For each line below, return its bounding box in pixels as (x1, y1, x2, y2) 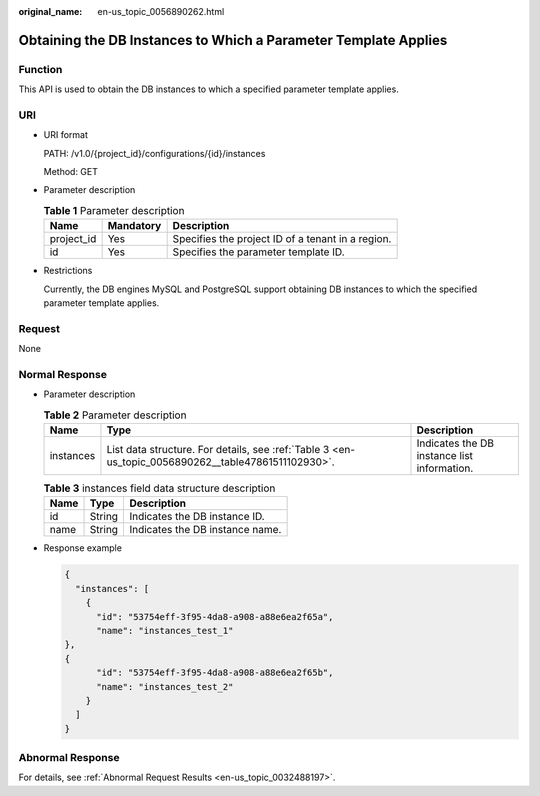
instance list (416, 449, 474, 463)
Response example (43, 542, 122, 554)
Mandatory (107, 219, 162, 233)
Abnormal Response (18, 751, 120, 765)
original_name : (18, 6, 83, 17)
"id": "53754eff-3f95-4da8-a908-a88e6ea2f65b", (96, 667, 334, 679)
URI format (43, 129, 89, 141)
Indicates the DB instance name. (129, 523, 282, 537)
